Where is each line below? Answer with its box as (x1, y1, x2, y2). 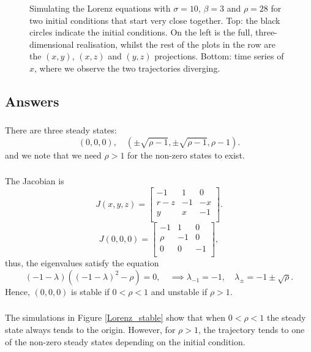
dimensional (29, 37, 74, 50)
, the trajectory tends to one (198, 323, 305, 335)
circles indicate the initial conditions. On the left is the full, (29, 26, 253, 39)
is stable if (71, 285, 110, 298)
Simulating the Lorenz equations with (29, 2, 171, 14)
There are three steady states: (5, 124, 117, 137)
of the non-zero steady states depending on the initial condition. (5, 335, 245, 348)
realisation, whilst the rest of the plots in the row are (77, 37, 275, 50)
